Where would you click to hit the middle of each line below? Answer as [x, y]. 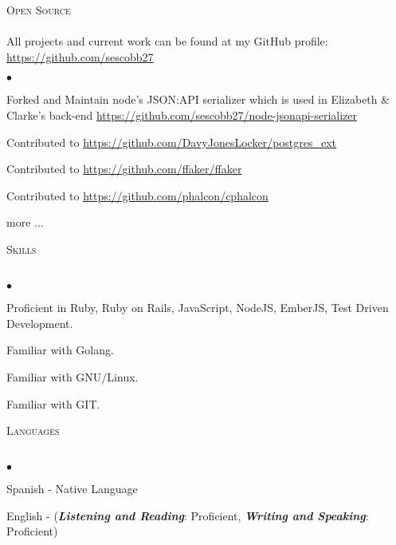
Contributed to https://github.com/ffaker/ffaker [124, 169]
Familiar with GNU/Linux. [73, 376]
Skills [22, 249]
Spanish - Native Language [72, 489]
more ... [25, 222]
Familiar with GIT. [53, 403]
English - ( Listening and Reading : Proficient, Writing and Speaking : [188, 515]
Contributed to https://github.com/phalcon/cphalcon [137, 195]
